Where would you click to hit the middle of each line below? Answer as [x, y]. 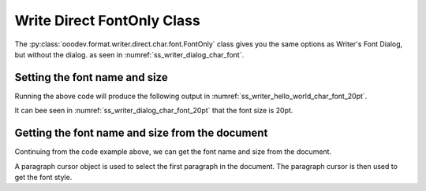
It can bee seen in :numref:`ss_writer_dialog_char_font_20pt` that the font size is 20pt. [154, 111]
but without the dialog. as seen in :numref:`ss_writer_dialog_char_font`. [129, 54]
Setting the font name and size [92, 77]
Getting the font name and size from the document [141, 133]
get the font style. [43, 177]
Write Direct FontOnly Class [107, 20]
